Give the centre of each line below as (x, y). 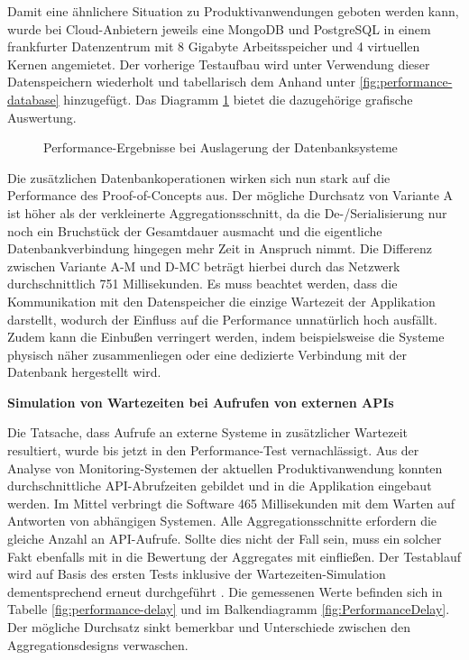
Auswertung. (42, 117)
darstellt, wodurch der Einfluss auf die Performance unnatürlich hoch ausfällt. (223, 319)
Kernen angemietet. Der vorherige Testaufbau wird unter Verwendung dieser (219, 64)
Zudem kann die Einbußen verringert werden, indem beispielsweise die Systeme (226, 337)
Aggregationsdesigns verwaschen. (98, 644)
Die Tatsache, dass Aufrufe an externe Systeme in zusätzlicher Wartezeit (208, 432)
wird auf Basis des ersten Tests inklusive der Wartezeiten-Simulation (197, 574)
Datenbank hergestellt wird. (84, 372)
